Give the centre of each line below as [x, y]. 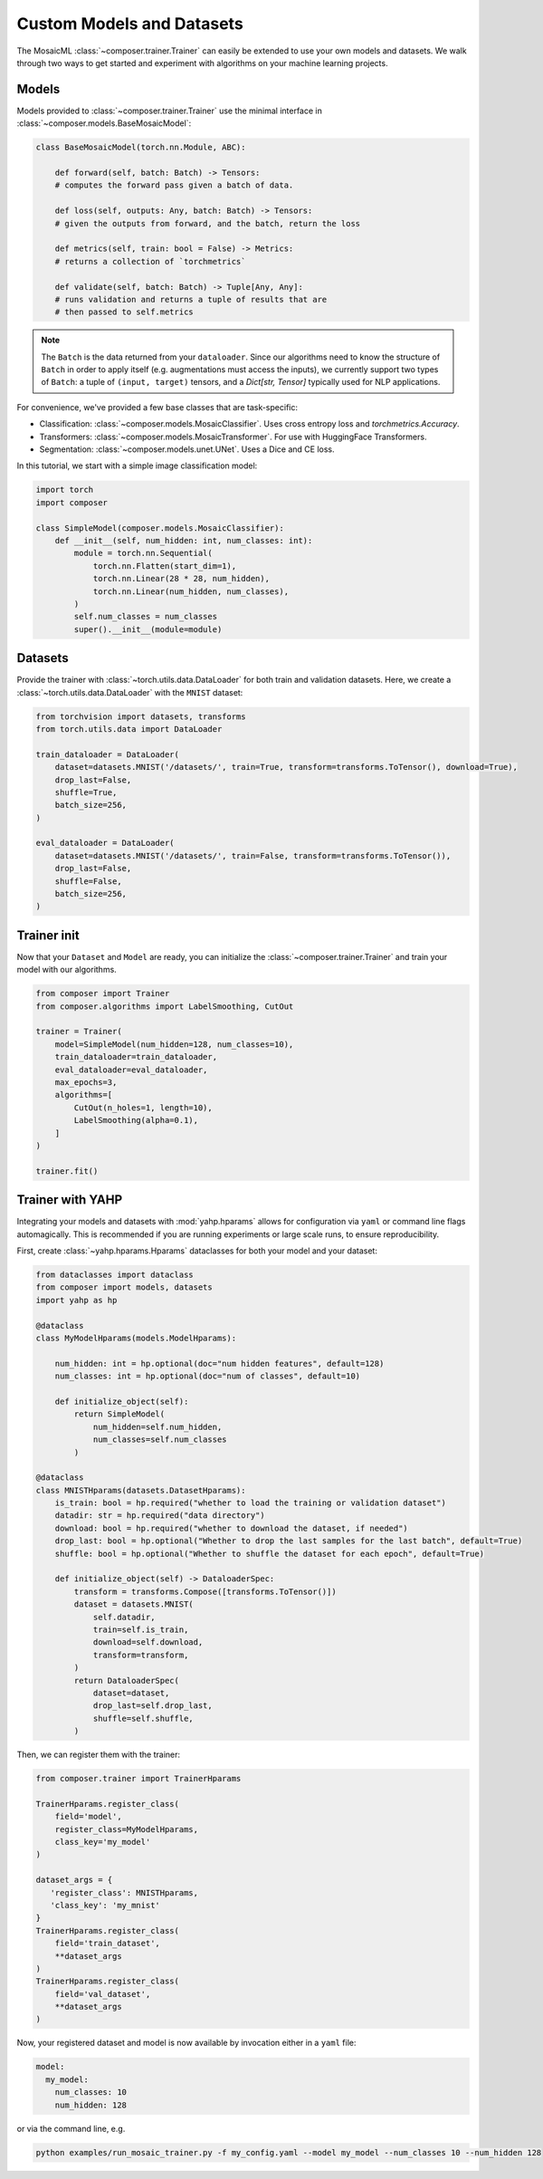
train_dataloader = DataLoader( [108, 754]
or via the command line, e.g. [71, 2128]
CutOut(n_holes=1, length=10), [143, 1108]
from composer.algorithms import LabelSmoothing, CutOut [165, 1006]
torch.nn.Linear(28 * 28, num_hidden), [181, 579]
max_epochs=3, [86, 1083]
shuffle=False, [88, 881]
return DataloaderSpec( [127, 1680]
